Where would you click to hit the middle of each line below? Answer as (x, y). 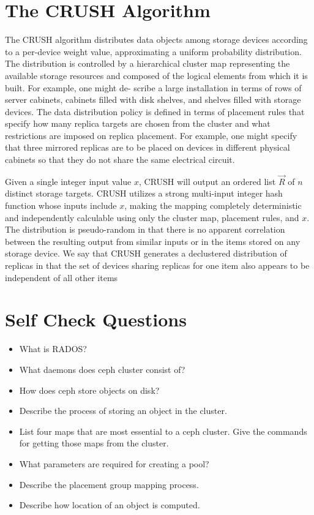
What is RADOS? (53, 349)
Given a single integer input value (68, 181)
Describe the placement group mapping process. (109, 484)
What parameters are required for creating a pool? (114, 463)
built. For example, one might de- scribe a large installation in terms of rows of (153, 87)
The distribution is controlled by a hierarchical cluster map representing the (148, 63)
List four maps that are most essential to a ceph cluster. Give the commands (163, 431)
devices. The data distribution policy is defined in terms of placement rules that (155, 111)
